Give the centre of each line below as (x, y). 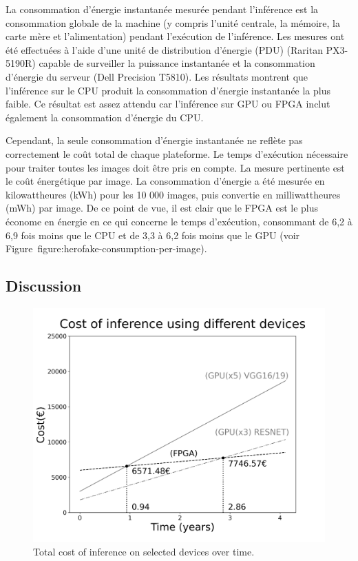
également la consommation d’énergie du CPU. (105, 117)
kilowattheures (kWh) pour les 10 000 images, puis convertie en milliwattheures (173, 194)
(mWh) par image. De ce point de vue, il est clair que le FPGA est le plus (162, 208)
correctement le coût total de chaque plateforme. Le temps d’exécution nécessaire (177, 153)
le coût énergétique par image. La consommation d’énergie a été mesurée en (165, 181)
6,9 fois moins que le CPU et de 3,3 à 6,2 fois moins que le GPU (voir (153, 235)
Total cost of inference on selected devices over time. (144, 551)
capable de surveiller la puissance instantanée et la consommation (177, 63)
